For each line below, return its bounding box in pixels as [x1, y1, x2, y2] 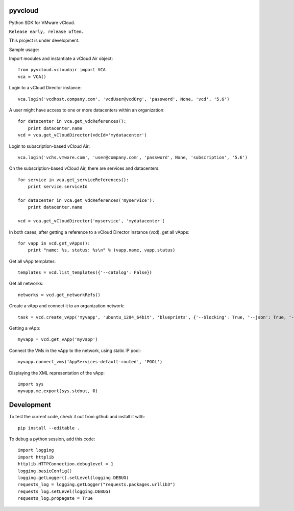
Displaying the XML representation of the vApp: [9, 370, 105, 376]
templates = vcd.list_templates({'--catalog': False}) [18, 270, 152, 275]
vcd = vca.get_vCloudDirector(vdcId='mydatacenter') [18, 133, 147, 138]
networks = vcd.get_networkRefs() [18, 292, 100, 297]
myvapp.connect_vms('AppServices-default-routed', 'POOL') [18, 359, 163, 365]
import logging [18, 447, 54, 453]
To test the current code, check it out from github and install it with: [9, 414, 145, 420]
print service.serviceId [27, 184, 88, 189]
